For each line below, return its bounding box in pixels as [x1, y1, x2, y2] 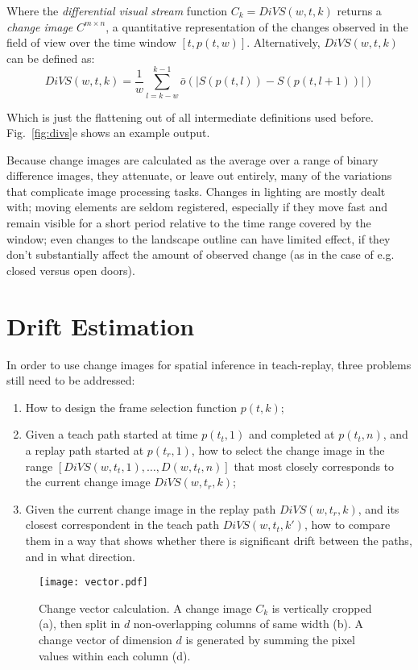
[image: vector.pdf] [39, 576, 149, 589]
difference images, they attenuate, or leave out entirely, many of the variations [6, 167, 392, 184]
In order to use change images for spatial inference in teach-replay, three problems [6, 356, 412, 372]
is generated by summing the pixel [185, 630, 355, 647]
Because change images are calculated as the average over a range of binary [6, 151, 379, 168]
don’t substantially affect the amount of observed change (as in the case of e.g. [6, 246, 395, 263]
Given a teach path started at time [25, 426, 198, 443]
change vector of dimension [39, 630, 172, 647]
